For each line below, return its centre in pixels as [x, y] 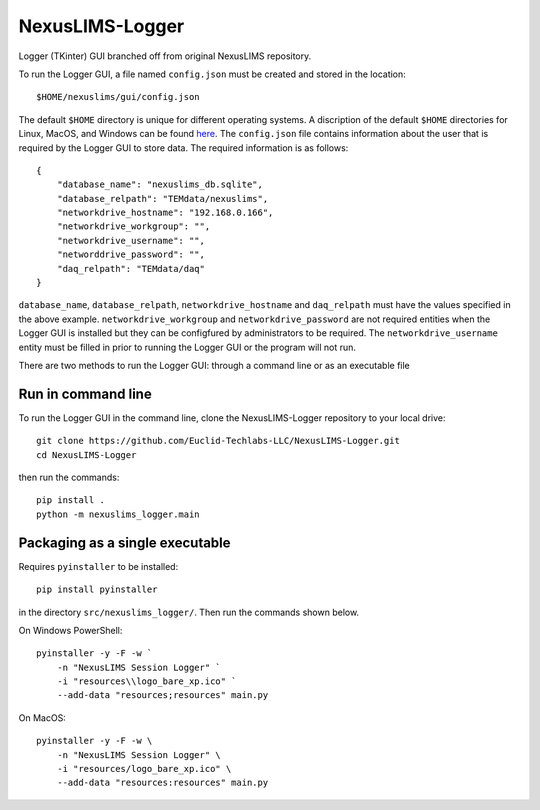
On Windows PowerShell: [70, 630]
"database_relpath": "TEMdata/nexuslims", [162, 198]
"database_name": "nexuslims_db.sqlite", [160, 184]
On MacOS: [42, 717]
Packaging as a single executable [124, 542]
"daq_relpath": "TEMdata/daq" [130, 268]
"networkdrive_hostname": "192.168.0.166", [165, 213]
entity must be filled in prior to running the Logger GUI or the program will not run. [187, 347]
